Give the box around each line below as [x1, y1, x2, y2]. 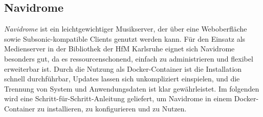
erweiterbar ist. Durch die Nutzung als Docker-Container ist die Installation [4, 63, 242, 74]
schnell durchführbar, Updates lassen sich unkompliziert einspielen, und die [4, 73, 240, 84]
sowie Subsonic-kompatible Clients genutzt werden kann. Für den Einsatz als [4, 33, 246, 44]
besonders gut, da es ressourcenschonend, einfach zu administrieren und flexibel [4, 53, 253, 64]
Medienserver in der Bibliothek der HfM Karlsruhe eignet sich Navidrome [4, 43, 235, 54]
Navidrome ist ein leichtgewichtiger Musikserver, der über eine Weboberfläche [4, 23, 247, 34]
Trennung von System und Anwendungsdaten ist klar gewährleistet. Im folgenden [4, 83, 259, 94]
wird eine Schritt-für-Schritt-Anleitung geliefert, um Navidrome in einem [4, 93, 232, 104]
